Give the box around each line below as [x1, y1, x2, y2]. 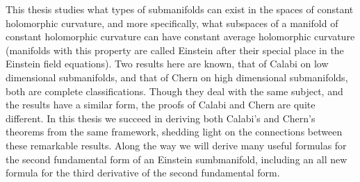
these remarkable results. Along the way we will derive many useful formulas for [6, 138, 347, 152]
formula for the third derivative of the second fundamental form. [6, 165, 280, 180]
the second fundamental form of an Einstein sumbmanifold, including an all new [6, 151, 347, 166]
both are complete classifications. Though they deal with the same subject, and [6, 83, 343, 98]
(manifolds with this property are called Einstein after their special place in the [6, 42, 344, 57]
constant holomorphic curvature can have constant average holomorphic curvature [6, 29, 355, 44]
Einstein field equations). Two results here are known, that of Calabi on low [6, 56, 329, 71]
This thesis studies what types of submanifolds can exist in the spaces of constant [6, 2, 354, 16]
